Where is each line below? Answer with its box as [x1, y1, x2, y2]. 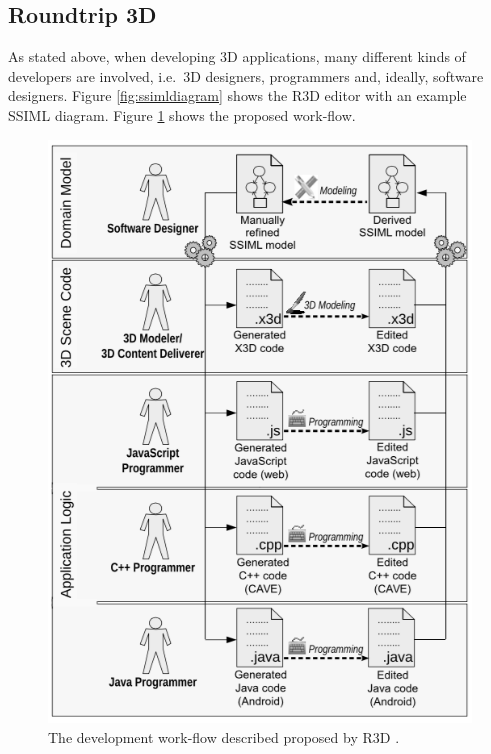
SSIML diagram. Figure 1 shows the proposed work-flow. [8, 104, 356, 125]
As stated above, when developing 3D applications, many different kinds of [8, 46, 466, 67]
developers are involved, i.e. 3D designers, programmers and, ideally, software [8, 65, 484, 86]
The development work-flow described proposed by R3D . [48, 727, 400, 748]
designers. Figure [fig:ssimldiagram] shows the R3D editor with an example [8, 85, 467, 106]
